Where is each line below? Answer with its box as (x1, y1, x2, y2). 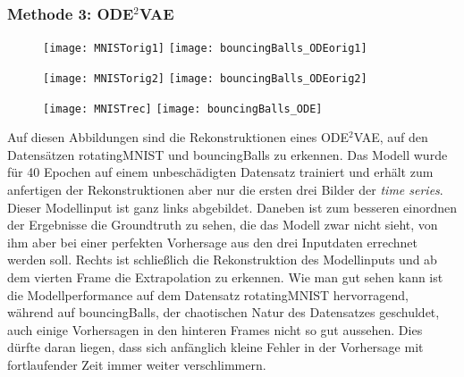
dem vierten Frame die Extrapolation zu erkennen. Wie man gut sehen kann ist (7, 267, 443, 286)
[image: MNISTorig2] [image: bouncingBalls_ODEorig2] (43, 71, 367, 85)
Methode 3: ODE (7, 2, 134, 24)
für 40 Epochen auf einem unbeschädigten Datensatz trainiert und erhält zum (7, 163, 434, 181)
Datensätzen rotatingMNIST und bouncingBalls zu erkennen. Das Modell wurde (7, 145, 448, 163)
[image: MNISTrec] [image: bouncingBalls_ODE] (43, 102, 323, 115)
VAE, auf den (353, 128, 428, 147)
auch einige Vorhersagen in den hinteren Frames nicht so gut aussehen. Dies (7, 320, 423, 339)
